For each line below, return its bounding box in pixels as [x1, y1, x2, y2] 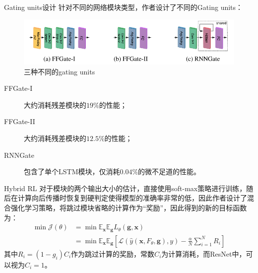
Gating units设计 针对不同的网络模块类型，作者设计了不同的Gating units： [4, 2, 243, 12]
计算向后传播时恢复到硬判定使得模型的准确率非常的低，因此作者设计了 [17, 193, 247, 203]
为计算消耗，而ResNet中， [161, 248, 246, 259]
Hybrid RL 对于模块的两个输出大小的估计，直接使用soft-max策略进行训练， [4, 183, 247, 193]
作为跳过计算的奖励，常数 [71, 248, 155, 259]
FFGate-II [4, 116, 35, 127]
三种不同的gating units [24, 66, 95, 76]
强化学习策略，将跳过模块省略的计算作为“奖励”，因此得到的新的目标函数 [10, 203, 247, 212]
